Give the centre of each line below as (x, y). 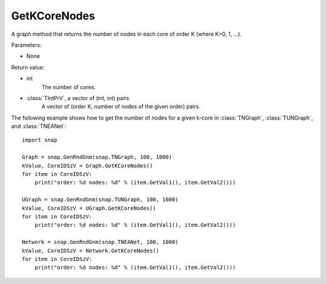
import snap (40, 140)
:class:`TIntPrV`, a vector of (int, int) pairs (78, 98)
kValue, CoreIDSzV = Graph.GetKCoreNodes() (88, 166)
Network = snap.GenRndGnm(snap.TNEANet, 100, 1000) (100, 242)
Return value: (28, 67)
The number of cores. (69, 87)
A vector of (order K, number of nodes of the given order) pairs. (121, 107)
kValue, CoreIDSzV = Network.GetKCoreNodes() (91, 251)
